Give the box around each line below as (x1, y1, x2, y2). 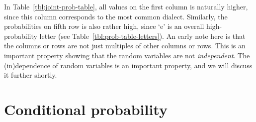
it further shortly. (4, 70, 57, 80)
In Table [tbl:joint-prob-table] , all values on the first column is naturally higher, (4, 1, 248, 11)
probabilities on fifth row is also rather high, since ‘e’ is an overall (4, 21, 204, 31)
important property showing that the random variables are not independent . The (4, 50, 250, 60)
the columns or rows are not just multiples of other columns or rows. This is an (4, 40, 246, 51)
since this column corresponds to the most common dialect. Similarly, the (4, 11, 228, 21)
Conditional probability (4, 99, 168, 119)
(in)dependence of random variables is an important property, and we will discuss (4, 60, 253, 70)
